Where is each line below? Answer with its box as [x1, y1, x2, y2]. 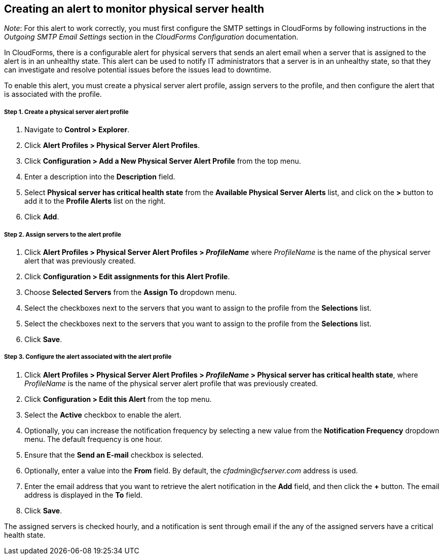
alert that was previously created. [24, 256, 136, 265]
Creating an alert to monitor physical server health [4, 3, 265, 15]
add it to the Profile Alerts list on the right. [24, 197, 166, 206]
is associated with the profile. [4, 90, 102, 99]
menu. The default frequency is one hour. [24, 434, 163, 443]
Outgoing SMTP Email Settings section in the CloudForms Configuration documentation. [4, 32, 299, 42]
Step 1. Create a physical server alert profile [4, 108, 129, 116]
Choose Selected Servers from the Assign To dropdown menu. [24, 287, 237, 296]
